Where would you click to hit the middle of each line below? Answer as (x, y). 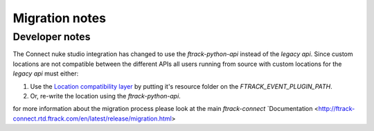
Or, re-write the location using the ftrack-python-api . (106, 96)
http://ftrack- (337, 109)
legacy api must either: (46, 73)
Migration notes (60, 18)
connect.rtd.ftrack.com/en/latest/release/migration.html (92, 119)
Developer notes (52, 37)
